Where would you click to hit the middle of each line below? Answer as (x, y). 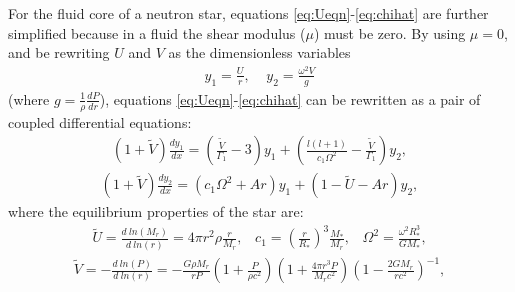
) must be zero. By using (389, 32)
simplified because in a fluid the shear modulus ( (157, 32)
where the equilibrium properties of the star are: (156, 211)
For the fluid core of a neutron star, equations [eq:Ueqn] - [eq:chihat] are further (248, 13)
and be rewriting (59, 52)
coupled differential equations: (100, 121)
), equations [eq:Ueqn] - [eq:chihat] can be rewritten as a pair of (290, 98)
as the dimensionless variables (259, 52)
